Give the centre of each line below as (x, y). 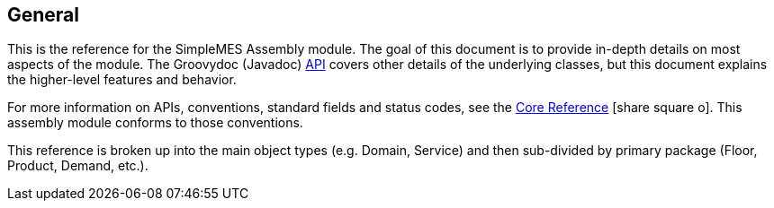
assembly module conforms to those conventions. (155, 123)
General (44, 15)
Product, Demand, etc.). (78, 166)
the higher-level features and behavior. (122, 80)
